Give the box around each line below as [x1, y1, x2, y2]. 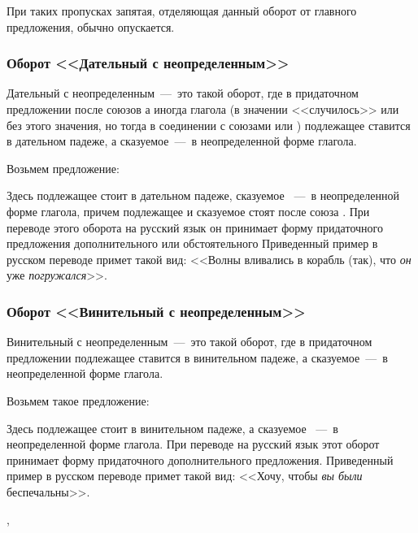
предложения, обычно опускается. [7, 18, 175, 35]
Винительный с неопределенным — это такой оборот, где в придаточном [7, 333, 372, 350]
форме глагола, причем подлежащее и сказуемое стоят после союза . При [7, 202, 370, 219]
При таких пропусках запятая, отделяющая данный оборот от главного [7, 2, 357, 19]
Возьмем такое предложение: [7, 392, 150, 409]
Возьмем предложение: [7, 159, 120, 176]
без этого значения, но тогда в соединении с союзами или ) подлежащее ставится [7, 116, 411, 133]
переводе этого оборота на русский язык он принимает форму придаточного [7, 219, 383, 236]
